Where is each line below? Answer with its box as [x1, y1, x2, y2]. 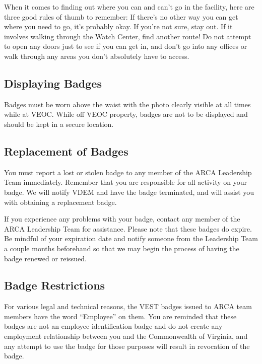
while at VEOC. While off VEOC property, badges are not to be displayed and [4, 109, 248, 119]
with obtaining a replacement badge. [4, 196, 117, 207]
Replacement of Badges [4, 143, 128, 159]
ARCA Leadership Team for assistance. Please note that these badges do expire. [4, 223, 252, 234]
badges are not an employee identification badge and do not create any [4, 321, 223, 331]
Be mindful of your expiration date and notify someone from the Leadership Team [4, 233, 258, 244]
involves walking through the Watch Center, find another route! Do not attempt [4, 31, 251, 41]
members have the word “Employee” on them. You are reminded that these [4, 311, 237, 321]
